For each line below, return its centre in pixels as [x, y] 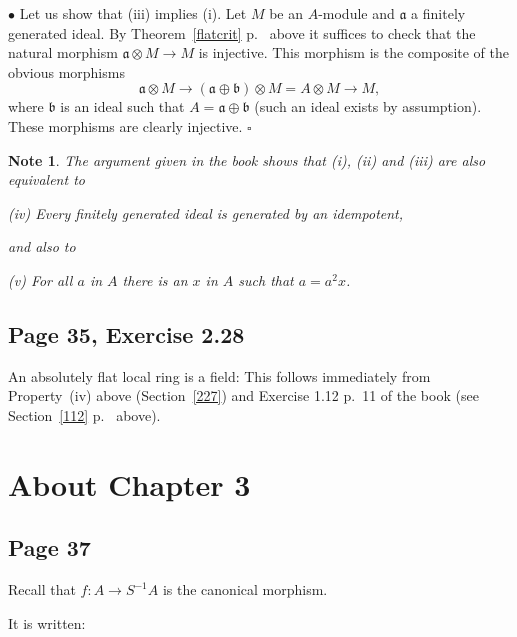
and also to [42, 246]
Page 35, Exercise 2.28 [126, 333]
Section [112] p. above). [84, 414]
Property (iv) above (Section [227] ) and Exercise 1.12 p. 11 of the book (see [243, 395]
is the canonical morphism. [245, 589]
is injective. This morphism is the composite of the [353, 52]
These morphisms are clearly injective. [125, 125]
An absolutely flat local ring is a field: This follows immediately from [219, 375]
